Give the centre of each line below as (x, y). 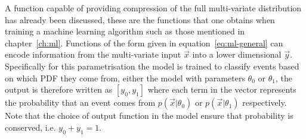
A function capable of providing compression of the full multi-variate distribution (153, 8)
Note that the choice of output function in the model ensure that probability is (149, 116)
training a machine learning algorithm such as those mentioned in (125, 31)
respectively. (265, 102)
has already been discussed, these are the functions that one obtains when (140, 19)
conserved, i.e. (30, 127)
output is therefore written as (59, 89)
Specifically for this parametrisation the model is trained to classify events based (152, 66)
